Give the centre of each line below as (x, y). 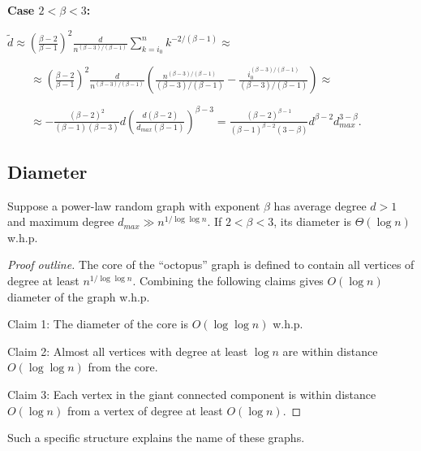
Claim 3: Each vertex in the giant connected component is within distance (192, 395)
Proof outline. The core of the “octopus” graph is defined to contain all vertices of (211, 265)
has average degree (320, 205)
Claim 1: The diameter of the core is (98, 324)
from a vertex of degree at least (145, 410)
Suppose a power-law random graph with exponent (134, 205)
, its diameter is (313, 221)
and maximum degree (61, 221)
